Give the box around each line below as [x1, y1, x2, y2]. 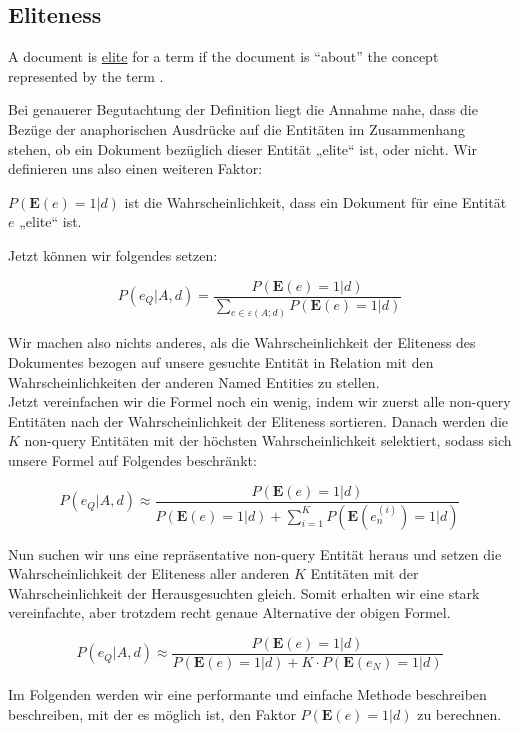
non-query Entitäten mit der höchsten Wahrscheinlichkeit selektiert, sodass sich [24, 430, 512, 451]
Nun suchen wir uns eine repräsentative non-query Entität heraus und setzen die [8, 543, 502, 564]
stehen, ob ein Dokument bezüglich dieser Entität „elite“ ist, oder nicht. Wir [8, 138, 477, 159]
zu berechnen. [417, 703, 502, 724]
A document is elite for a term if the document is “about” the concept [8, 46, 439, 67]
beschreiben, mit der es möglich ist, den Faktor [8, 703, 296, 724]
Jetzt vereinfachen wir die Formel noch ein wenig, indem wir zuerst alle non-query [8, 391, 511, 412]
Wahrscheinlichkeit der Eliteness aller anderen [8, 563, 290, 584]
